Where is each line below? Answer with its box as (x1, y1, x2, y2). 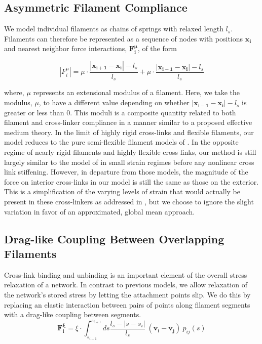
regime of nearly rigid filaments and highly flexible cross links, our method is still (4, 147, 256, 157)
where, (4, 87, 24, 98)
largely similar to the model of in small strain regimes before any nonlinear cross (4, 156, 254, 167)
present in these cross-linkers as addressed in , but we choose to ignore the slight (4, 196, 254, 206)
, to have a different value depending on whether (39, 97, 190, 108)
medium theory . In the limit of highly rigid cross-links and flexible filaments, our (4, 126, 254, 137)
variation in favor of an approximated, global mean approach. (4, 206, 195, 217)
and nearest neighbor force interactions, (4, 43, 127, 54)
